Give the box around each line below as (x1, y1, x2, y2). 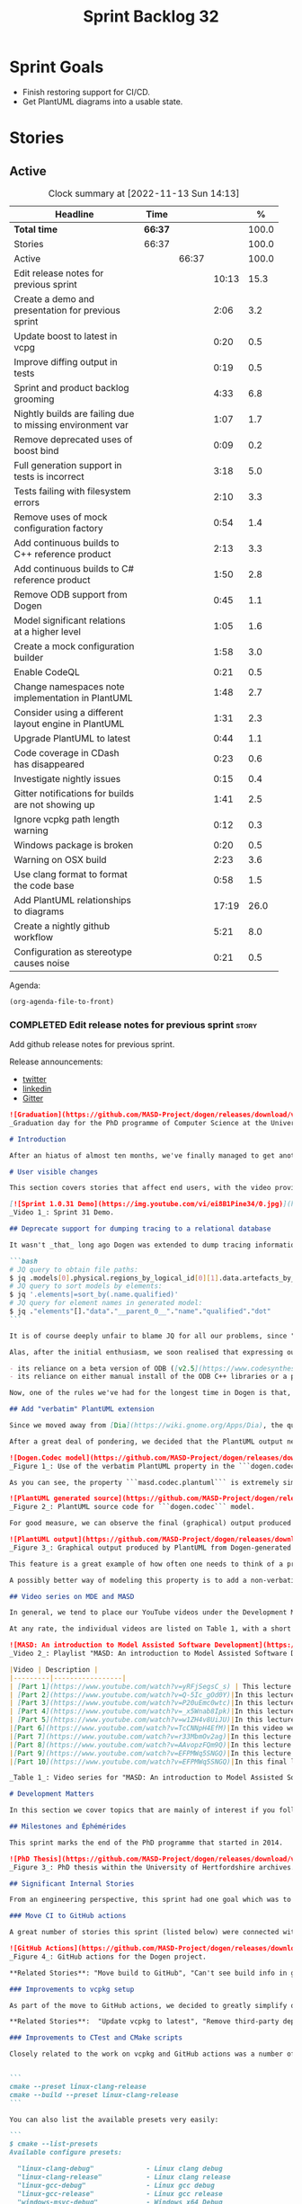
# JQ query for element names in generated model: (9, 1299, 203, 1308)
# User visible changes (9, 1167, 99, 1177)
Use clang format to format (13, 867, 128, 880)
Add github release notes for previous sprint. (9, 1039, 175, 1050)
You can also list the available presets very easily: (9, 2115, 219, 2124)
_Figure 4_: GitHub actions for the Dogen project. (9, 1952, 207, 1961)
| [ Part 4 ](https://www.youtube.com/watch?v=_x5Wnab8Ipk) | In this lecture (9, 1707, 296, 1716)
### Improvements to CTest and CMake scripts (9, 2033, 182, 2042)
